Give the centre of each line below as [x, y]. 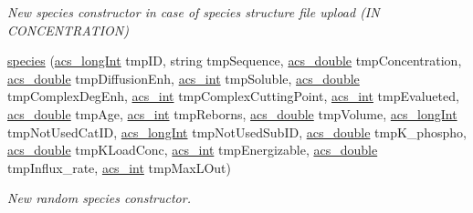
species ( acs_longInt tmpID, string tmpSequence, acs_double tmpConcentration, [235, 61]
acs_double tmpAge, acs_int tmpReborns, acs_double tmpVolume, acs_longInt [232, 113]
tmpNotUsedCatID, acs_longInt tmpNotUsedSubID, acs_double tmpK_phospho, [237, 132]
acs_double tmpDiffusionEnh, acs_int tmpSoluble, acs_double [184, 78]
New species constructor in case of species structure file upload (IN [194, 12]
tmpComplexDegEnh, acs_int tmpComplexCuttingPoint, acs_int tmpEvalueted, [233, 96]
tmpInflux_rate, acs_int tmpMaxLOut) [119, 167]
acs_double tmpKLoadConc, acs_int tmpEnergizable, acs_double [193, 150]
